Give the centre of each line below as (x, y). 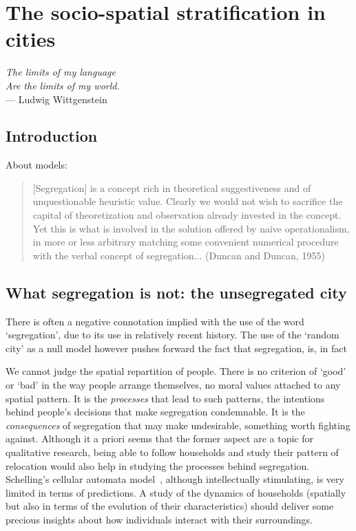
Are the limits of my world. (63, 85)
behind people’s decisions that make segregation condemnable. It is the (155, 412)
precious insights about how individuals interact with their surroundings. (159, 519)
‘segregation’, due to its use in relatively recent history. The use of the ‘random (172, 335)
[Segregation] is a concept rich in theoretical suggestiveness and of (172, 187)
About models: (36, 165)
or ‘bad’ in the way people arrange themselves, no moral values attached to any (173, 385)
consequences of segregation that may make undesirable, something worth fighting (178, 425)
